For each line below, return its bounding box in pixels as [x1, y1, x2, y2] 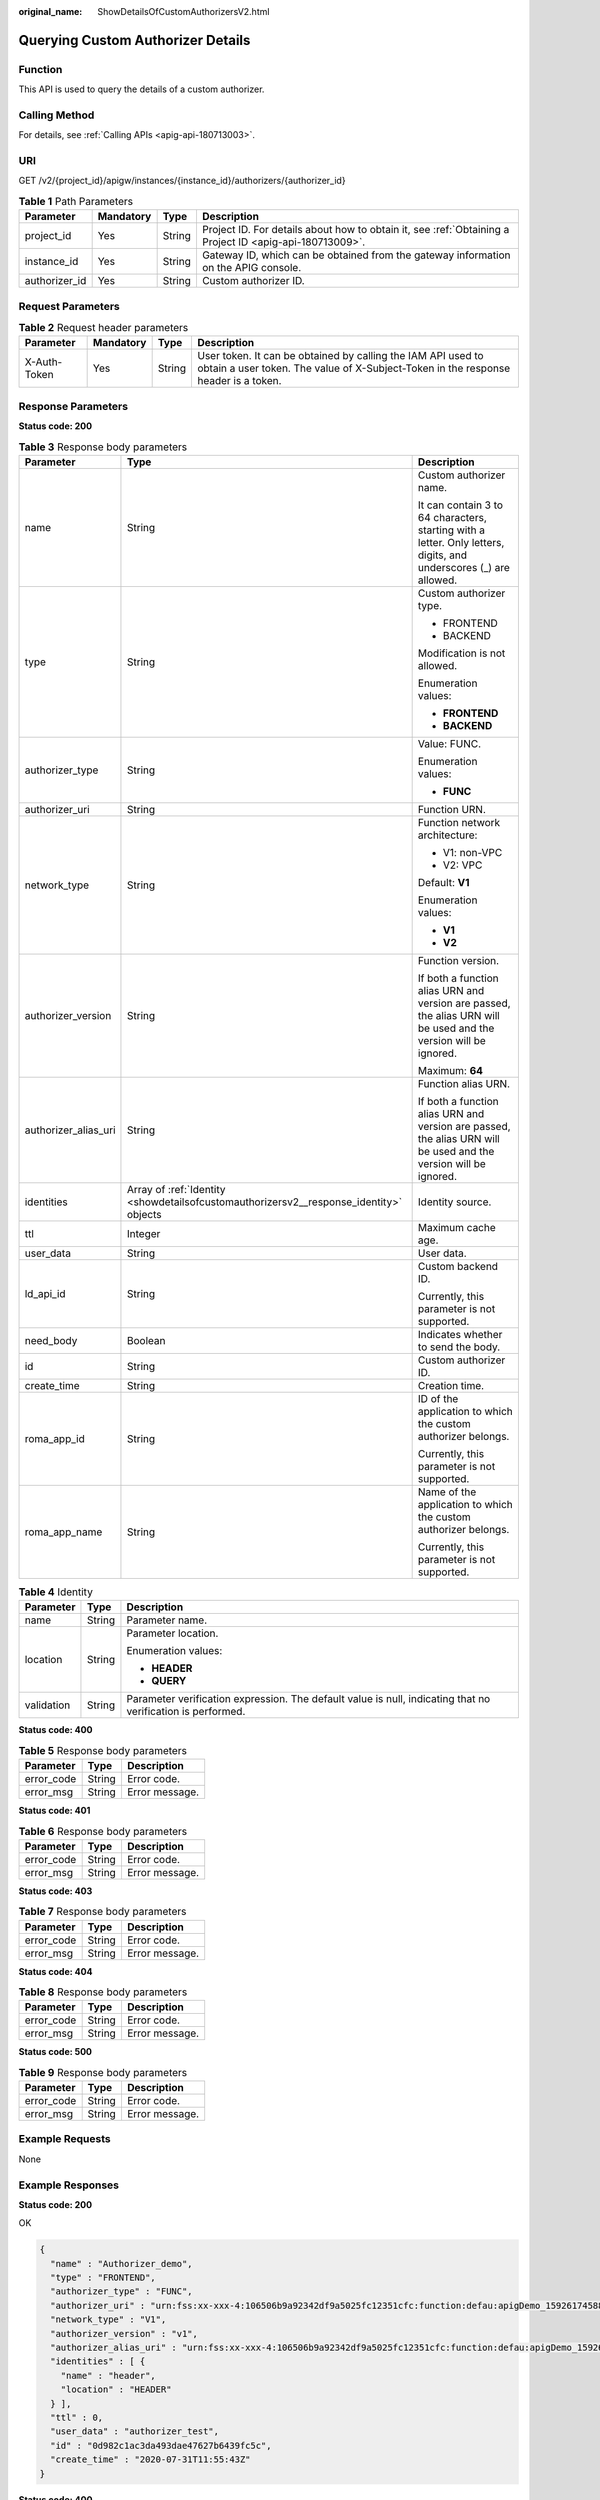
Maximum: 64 [417, 1063, 484, 1077]
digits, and [417, 548, 468, 562]
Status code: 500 [18, 2046, 93, 2058]
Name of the [417, 1485, 477, 1499]
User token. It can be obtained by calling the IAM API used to [196, 349, 484, 363]
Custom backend [417, 1259, 499, 1273]
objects [126, 1207, 162, 1221]
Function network [417, 815, 501, 829]
